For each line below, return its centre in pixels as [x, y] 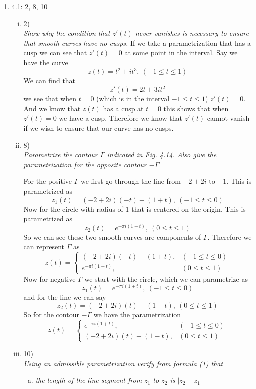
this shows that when [196, 108]
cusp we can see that [55, 52]
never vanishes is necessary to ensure [192, 33]
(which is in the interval [133, 99]
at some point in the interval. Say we [181, 52]
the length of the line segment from [89, 380]
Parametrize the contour [60, 155]
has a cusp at [123, 108]
